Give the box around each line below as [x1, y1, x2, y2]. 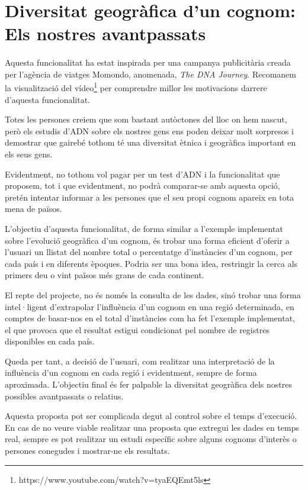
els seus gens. [5, 147, 53, 160]
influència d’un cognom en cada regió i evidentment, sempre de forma [5, 366, 257, 379]
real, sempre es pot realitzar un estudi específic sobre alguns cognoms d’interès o [5, 433, 297, 445]
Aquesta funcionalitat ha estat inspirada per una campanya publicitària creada [5, 56, 291, 69]
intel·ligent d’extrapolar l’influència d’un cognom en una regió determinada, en [5, 300, 294, 312]
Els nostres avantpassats [5, 21, 206, 46]
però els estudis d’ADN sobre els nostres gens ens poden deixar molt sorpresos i [5, 124, 294, 137]
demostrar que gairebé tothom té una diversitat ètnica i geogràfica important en [5, 136, 296, 149]
